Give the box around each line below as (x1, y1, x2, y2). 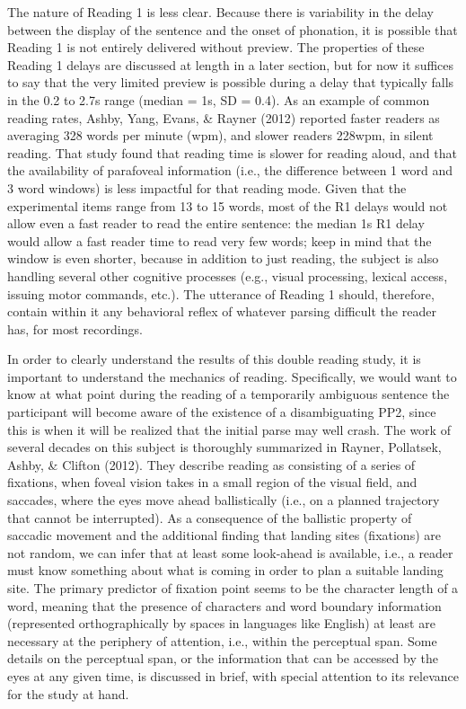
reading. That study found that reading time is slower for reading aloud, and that (7, 143, 457, 162)
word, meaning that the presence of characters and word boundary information (7, 596, 442, 615)
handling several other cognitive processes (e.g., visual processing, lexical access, (7, 266, 448, 285)
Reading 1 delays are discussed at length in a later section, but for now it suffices (7, 55, 454, 74)
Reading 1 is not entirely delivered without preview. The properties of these (7, 38, 425, 57)
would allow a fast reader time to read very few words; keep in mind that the (7, 231, 432, 250)
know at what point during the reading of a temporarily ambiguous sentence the (7, 385, 450, 403)
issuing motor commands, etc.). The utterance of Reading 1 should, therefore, (7, 284, 435, 303)
